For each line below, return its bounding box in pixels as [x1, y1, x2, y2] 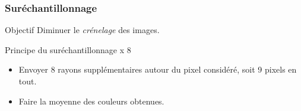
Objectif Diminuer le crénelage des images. [5, 24, 160, 36]
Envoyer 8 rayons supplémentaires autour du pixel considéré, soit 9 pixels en [18, 63, 297, 76]
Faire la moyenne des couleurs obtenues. [18, 94, 164, 107]
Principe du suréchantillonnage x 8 [5, 43, 131, 56]
